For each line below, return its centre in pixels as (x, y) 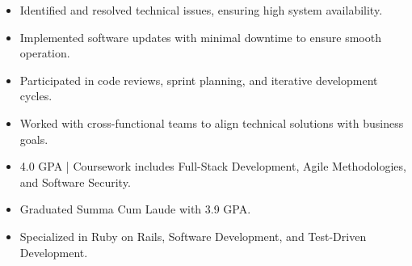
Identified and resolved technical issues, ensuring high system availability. (201, 10)
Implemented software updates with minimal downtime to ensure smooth (200, 37)
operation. (45, 53)
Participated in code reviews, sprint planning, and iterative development (199, 80)
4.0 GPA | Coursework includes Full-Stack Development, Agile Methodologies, (213, 166)
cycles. (36, 96)
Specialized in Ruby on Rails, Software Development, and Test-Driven (193, 236)
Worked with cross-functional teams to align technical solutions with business (212, 122)
